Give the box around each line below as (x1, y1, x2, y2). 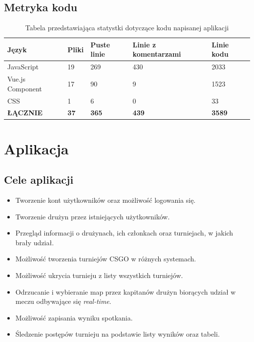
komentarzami (132, 49, 181, 59)
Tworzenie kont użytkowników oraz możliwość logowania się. (15, 195, 196, 205)
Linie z (132, 39, 156, 49)
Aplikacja (4, 138, 69, 158)
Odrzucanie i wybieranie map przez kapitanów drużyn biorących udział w (15, 286, 236, 297)
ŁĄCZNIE (7, 107, 43, 118)
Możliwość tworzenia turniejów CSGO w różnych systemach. (15, 254, 196, 264)
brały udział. (15, 237, 54, 247)
